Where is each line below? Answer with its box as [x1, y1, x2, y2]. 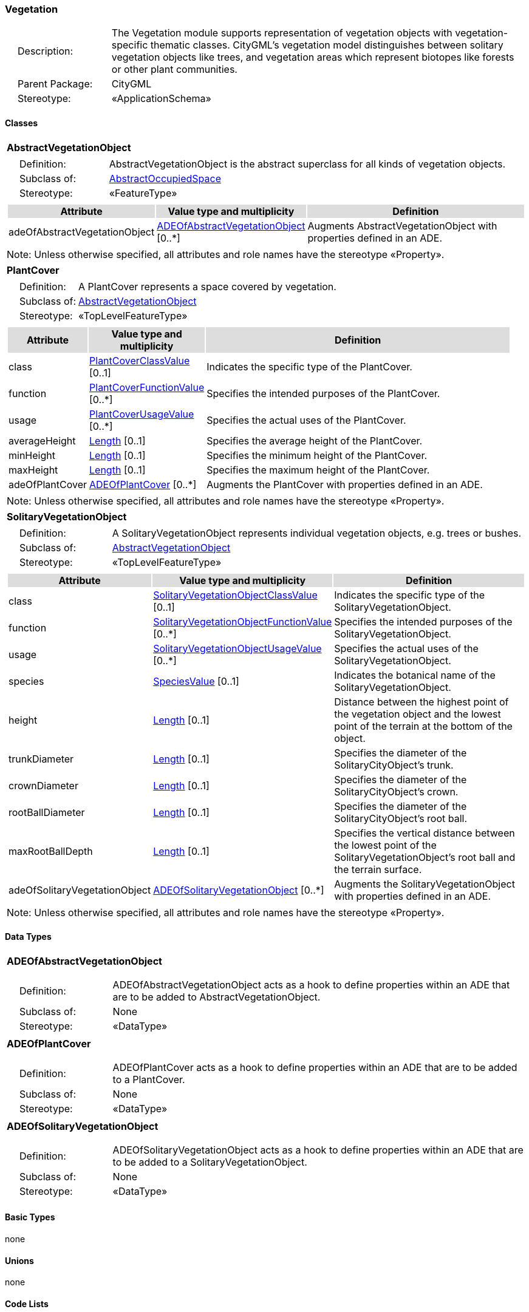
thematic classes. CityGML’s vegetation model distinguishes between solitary [150, 39, 503, 52]
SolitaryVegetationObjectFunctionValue [153, 615, 332, 628]
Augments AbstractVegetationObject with [307, 219, 497, 232]
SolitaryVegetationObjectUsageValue [153, 642, 322, 654]
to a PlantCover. [112, 1073, 185, 1086]
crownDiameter [9, 779, 78, 792]
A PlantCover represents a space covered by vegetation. [78, 280, 336, 293]
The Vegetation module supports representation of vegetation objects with [111, 27, 452, 39]
